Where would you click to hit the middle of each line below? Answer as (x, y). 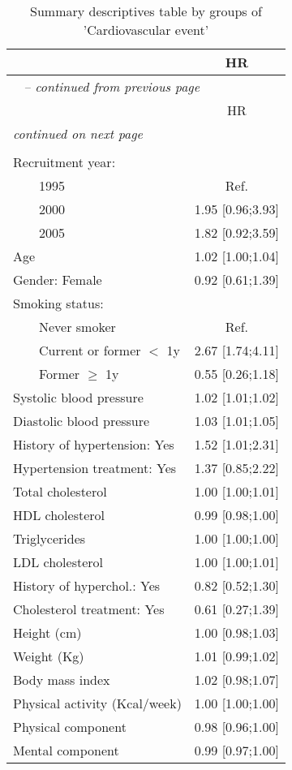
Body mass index (62, 680)
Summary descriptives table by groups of (146, 11)
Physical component (70, 727)
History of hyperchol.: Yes (87, 585)
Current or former (90, 350)
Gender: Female (58, 280)
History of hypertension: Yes (94, 444)
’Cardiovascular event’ (146, 30)
